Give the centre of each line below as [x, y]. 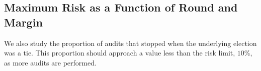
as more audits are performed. [50, 62]
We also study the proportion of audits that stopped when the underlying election [130, 43]
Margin [23, 22]
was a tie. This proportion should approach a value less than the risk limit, [120, 53]
